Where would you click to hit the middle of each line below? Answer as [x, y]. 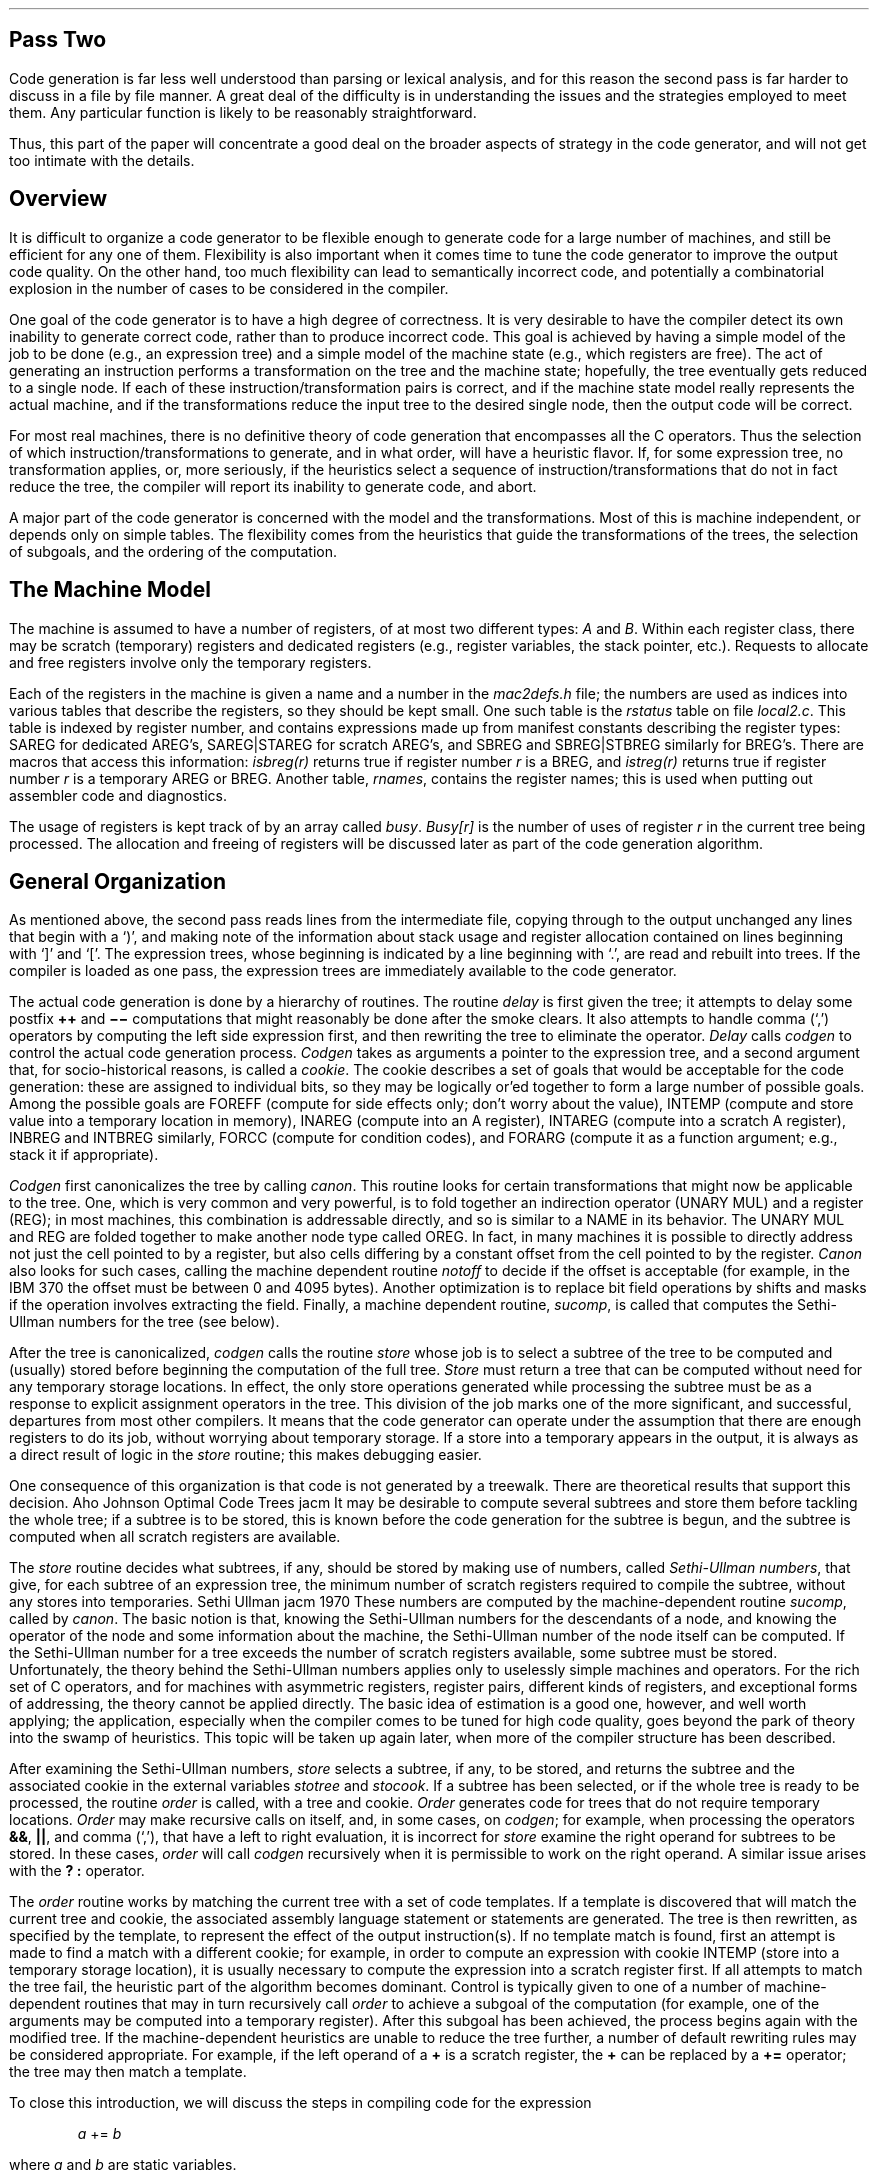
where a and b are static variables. [123, 2165]
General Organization [117, 881]
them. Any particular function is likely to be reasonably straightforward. [243, 112]
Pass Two [58, 40]
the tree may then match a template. [128, 2072]
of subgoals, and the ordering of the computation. [173, 551]
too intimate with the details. [102, 160]
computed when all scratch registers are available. [175, 1537]
